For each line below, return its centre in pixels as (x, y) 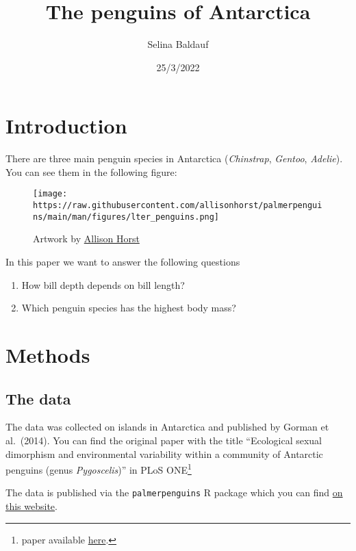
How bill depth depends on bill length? (103, 284)
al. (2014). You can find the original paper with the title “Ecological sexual (164, 440)
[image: (50, 194)
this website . (31, 506)
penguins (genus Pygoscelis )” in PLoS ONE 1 (99, 469)
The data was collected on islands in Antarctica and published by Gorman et (167, 427)
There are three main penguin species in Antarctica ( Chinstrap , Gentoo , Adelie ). (174, 158)
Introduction (66, 126)
